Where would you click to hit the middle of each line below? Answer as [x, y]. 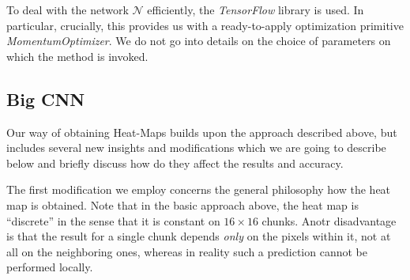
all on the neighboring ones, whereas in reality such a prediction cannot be [187, 251]
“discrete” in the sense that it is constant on [113, 220]
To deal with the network [68, 9]
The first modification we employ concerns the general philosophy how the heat [199, 189]
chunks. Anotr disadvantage [329, 220]
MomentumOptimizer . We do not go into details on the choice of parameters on [199, 41]
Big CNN [46, 98]
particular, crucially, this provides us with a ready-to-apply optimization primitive [205, 25]
